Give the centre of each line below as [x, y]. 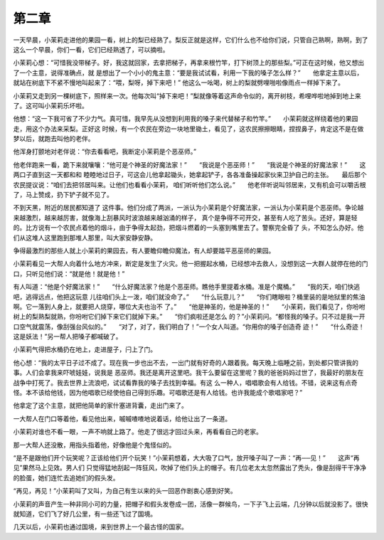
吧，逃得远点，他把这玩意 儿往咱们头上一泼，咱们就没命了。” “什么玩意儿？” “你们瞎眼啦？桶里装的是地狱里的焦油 [189, 297]
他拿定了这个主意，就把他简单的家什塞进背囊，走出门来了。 [100, 406]
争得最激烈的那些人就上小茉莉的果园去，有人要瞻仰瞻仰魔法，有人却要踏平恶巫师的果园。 [144, 250]
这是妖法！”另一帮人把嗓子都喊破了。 [68, 337]
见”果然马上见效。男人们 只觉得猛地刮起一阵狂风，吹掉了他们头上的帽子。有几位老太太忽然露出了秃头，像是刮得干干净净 [190, 468]
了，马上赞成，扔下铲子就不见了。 [63, 195]
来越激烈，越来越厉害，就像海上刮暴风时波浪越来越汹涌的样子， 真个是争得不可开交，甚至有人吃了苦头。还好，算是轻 [185, 218]
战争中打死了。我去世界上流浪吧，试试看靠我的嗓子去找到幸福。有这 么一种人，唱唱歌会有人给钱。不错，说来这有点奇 [185, 382]
